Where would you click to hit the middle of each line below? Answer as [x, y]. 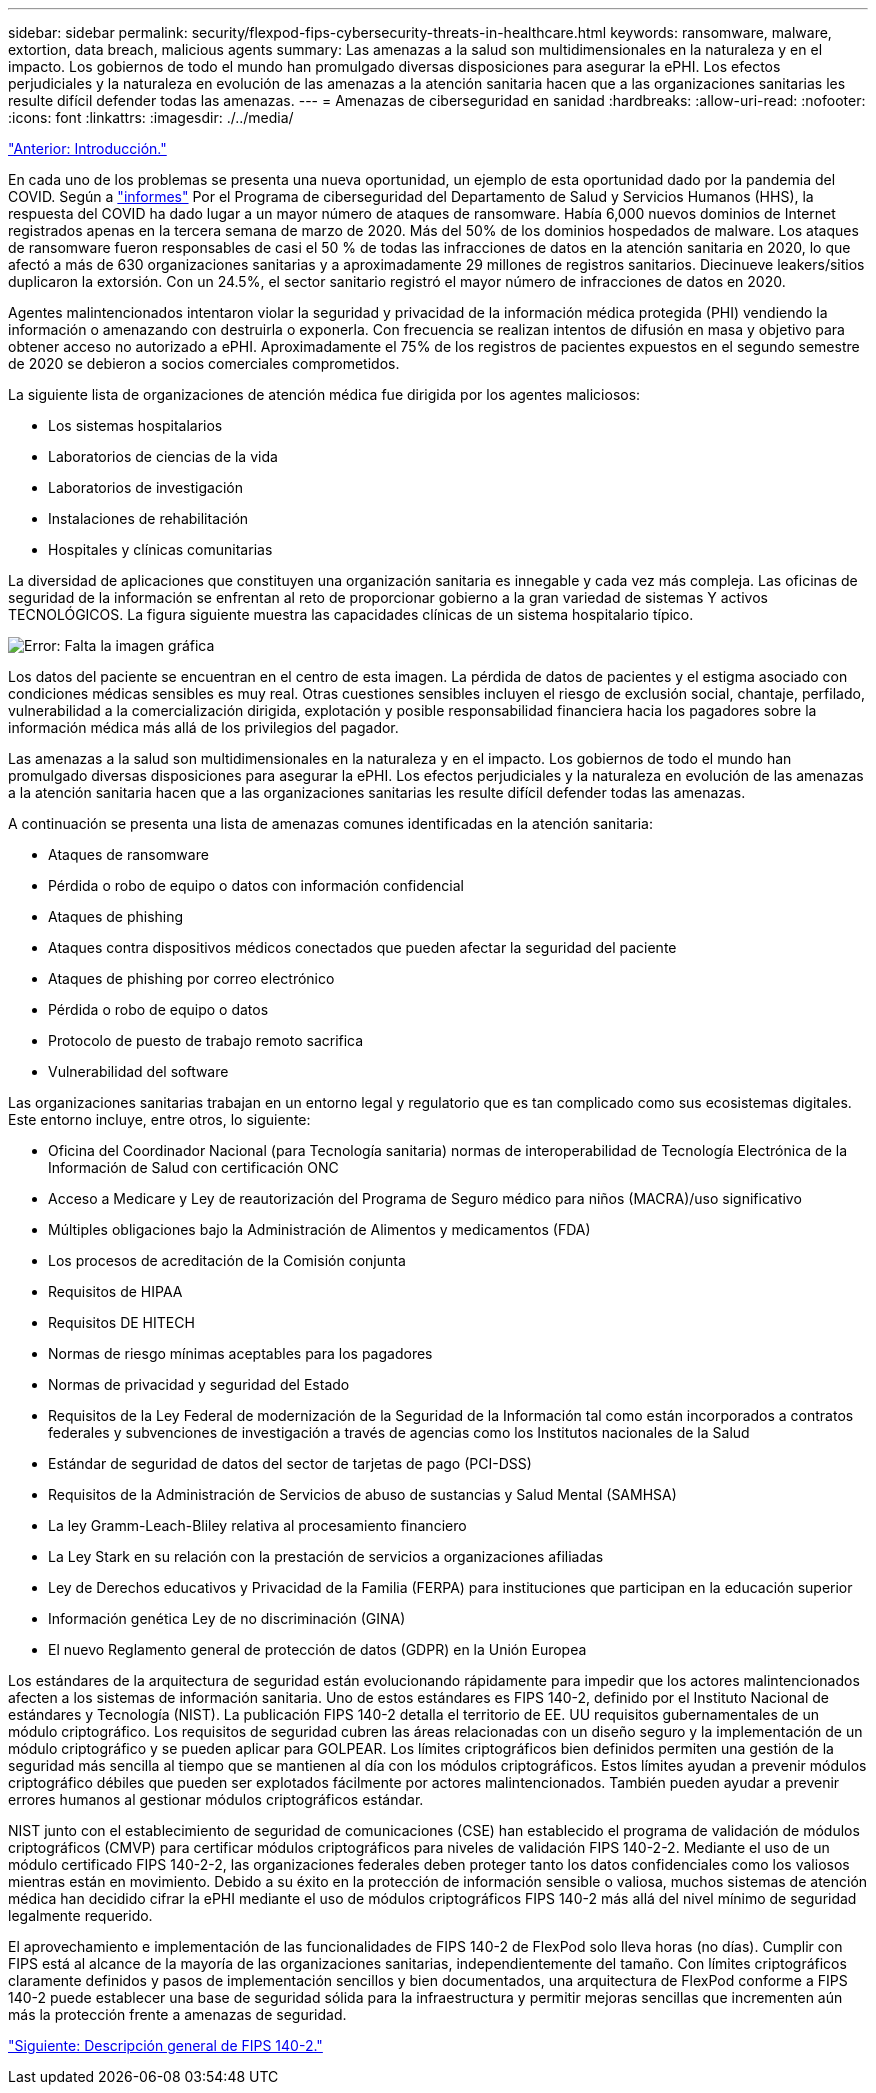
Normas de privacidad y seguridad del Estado [199, 1384]
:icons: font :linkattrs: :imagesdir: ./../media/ [151, 117]
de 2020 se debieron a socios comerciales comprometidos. [204, 363]
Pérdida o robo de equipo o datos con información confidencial [256, 885]
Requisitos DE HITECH [121, 1322]
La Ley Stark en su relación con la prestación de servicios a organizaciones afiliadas [326, 1556]
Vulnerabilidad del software [138, 1071]
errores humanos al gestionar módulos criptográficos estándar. [216, 1799]
